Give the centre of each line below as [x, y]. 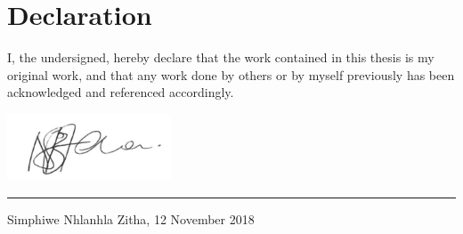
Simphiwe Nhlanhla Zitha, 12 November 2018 [131, 219]
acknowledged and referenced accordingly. [121, 92]
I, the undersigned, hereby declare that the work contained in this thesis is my [221, 57]
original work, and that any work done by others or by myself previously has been [231, 74]
